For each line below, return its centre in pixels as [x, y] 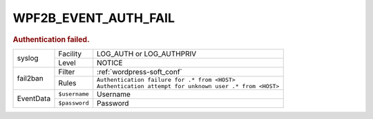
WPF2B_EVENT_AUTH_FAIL [94, 18]
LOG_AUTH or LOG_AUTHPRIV [147, 54]
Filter [67, 72]
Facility [70, 54]
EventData [34, 98]
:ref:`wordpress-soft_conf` [140, 72]
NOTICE [110, 63]
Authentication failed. [51, 39]
